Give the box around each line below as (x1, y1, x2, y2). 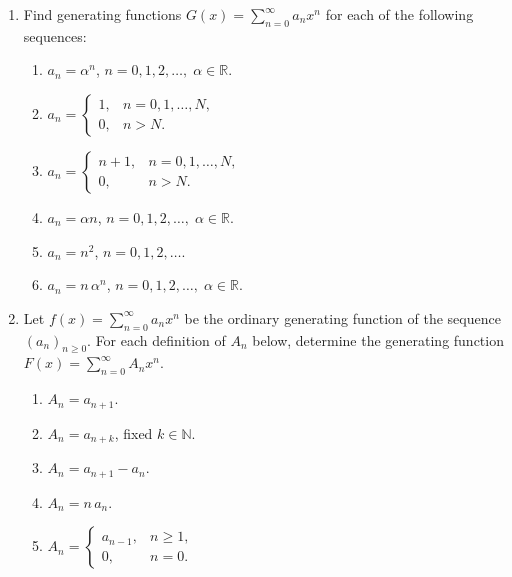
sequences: (23, 25, 87, 46)
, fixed (114, 422, 153, 443)
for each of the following (325, 4, 474, 24)
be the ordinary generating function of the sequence (184, 307, 501, 328)
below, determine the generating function (252, 329, 504, 350)
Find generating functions (23, 4, 182, 24)
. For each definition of (87, 329, 226, 350)
